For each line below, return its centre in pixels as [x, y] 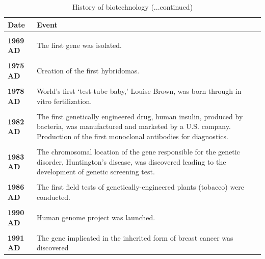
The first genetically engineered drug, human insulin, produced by [140, 116]
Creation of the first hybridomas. [88, 71]
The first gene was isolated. [79, 45]
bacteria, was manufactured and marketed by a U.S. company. [134, 126]
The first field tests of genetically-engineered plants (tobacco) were [140, 187]
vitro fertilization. [64, 101]
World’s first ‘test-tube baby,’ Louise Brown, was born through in [139, 91]
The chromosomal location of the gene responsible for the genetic [138, 152]
